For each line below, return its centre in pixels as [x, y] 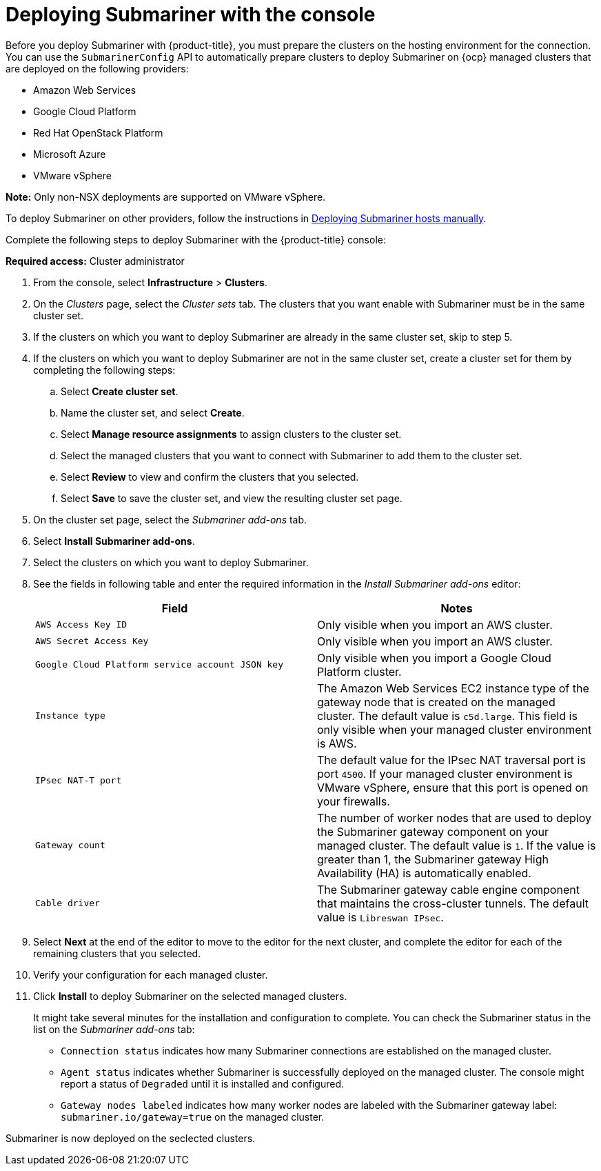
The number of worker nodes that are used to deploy [455, 818]
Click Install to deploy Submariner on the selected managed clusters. [190, 996]
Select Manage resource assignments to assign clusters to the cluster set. [231, 434]
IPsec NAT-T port [79, 781]
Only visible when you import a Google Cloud [434, 658]
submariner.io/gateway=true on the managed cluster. [193, 1117]
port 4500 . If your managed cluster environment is [445, 773]
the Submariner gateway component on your [433, 831]
